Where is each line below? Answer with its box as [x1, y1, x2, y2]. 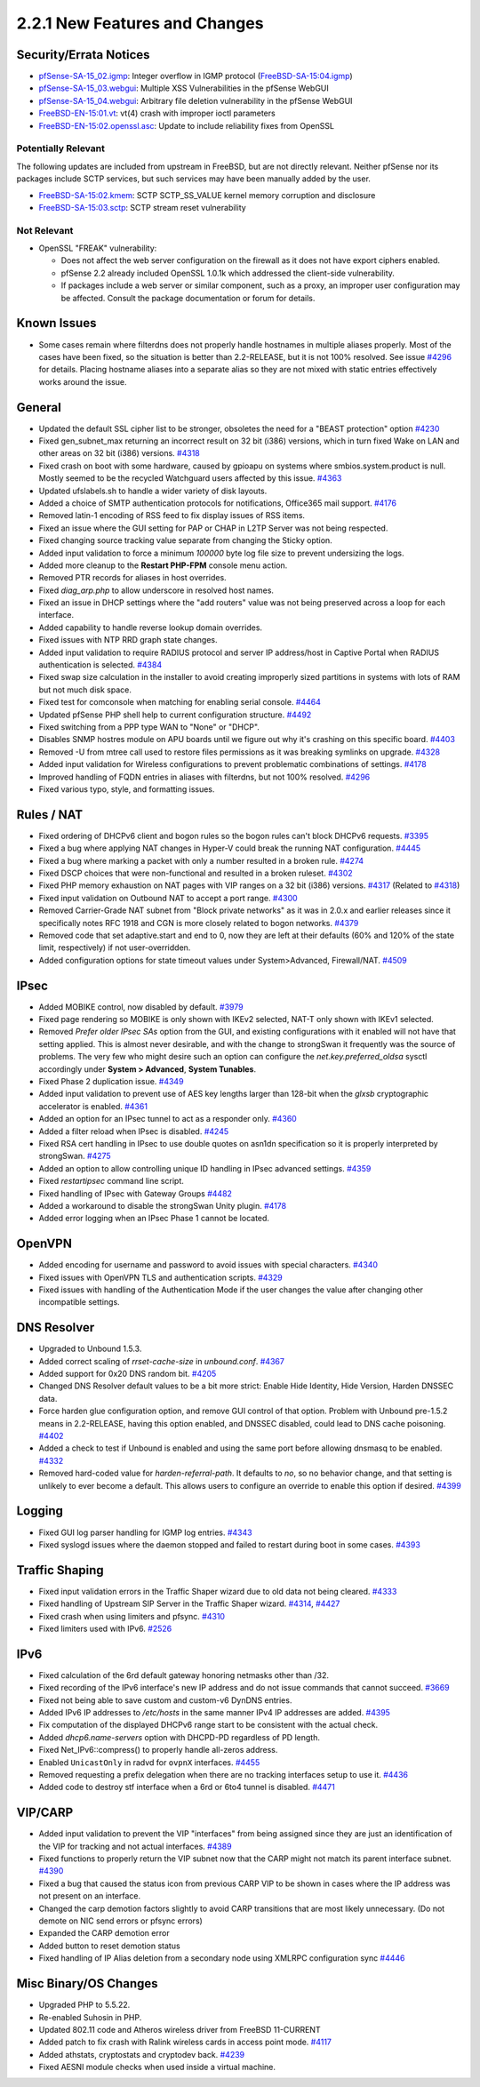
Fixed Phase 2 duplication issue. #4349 [38, 1076, 184, 1087]
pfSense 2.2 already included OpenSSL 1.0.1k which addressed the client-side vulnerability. [60, 268, 396, 278]
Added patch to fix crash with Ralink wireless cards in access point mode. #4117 [38, 2036, 332, 2048]
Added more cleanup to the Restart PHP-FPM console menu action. [38, 560, 288, 571]
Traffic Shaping [16, 1563, 104, 1578]
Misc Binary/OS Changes [16, 1976, 158, 1991]
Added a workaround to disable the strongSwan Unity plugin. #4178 [38, 1200, 287, 1211]
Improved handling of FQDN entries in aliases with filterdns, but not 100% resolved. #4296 [38, 772, 371, 782]
